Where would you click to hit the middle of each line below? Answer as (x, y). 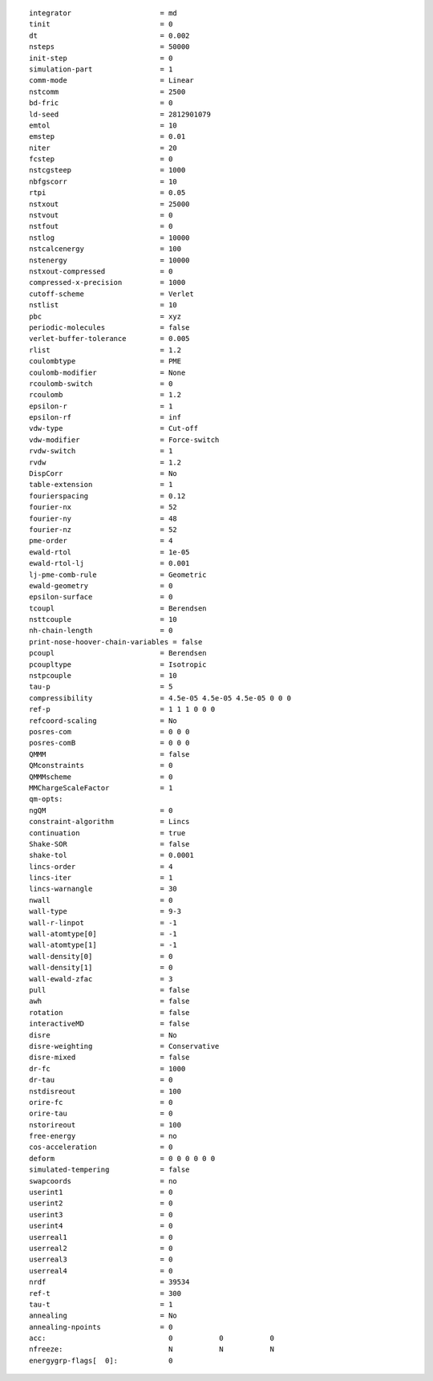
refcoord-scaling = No (103, 721)
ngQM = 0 (101, 810)
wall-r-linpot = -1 (103, 922)
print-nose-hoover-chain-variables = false (116, 642)
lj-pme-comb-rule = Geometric (118, 575)
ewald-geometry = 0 (101, 585)
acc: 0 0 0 (152, 1338)
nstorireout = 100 (105, 1125)
